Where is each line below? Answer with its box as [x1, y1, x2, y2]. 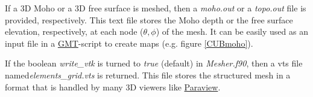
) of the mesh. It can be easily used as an [156, 25, 308, 38]
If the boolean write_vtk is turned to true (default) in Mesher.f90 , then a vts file [5, 57, 303, 69]
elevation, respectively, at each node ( [5, 25, 144, 38]
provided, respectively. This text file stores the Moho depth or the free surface [5, 13, 293, 26]
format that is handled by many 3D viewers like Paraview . [5, 80, 221, 93]
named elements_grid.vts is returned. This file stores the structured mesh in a [5, 68, 291, 81]
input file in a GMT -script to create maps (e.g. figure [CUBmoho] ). [5, 37, 253, 49]
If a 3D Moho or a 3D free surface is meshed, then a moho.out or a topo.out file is [5, 2, 306, 14]
